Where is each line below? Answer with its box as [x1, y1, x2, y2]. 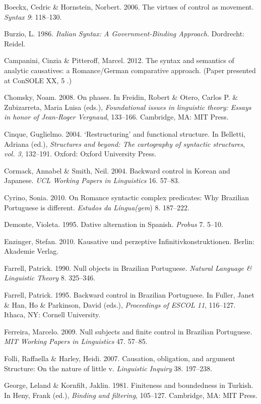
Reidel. [4, 38, 26, 48]
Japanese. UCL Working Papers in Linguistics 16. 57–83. [4, 175, 180, 186]
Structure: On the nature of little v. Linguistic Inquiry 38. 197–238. [4, 363, 213, 373]
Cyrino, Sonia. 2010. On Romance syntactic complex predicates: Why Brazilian [4, 192, 249, 202]
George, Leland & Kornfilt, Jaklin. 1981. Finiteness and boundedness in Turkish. [4, 380, 253, 390]
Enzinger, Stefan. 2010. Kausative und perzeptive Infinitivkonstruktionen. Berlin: [4, 236, 255, 246]
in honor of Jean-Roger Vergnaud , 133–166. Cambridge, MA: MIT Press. [4, 111, 229, 122]
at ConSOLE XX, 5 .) [4, 75, 72, 85]
